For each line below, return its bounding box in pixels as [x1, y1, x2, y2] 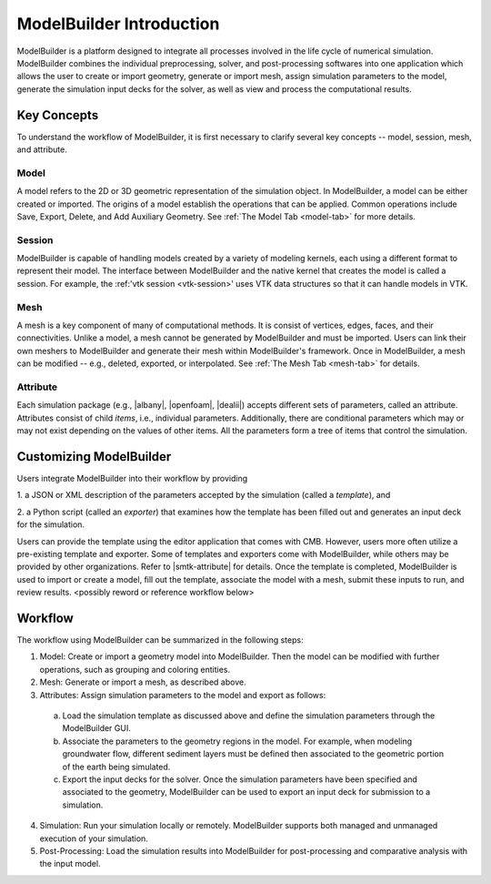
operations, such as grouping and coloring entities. [39, 664, 231, 675]
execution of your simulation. [39, 833, 149, 844]
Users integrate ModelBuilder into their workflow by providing [16, 473, 248, 483]
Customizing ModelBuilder [16, 449, 172, 464]
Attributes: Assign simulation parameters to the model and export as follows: [39, 689, 326, 700]
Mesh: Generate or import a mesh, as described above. [39, 676, 246, 687]
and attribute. [16, 144, 67, 155]
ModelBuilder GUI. [62, 723, 131, 734]
